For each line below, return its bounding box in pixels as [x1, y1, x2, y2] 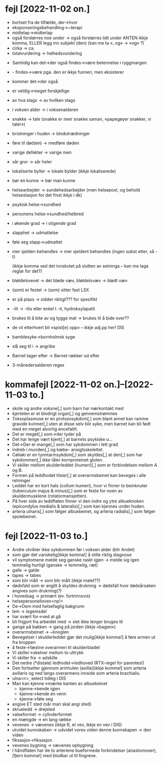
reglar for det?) [12, 268, 42, 274]
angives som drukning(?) [12, 588, 62, 593]
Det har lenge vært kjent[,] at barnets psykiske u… [12, 436, 113, 442]
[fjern [12, 752, 23, 758]
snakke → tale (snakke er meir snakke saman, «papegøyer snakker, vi [12, 116, 151, 122]
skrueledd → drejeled [12, 706, 55, 712]
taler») [12, 121, 26, 127]
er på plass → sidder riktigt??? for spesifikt [12, 296, 97, 302]
